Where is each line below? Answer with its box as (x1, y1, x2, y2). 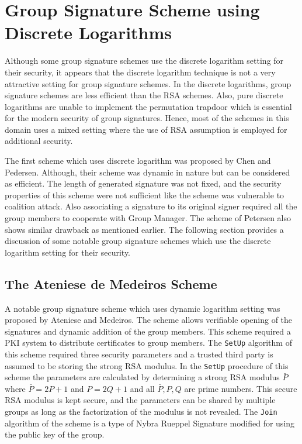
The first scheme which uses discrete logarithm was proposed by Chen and (5, 154, 271, 167)
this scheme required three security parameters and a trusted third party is (5, 348, 273, 360)
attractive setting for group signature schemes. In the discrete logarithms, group (5, 77, 291, 90)
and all (130, 382, 155, 394)
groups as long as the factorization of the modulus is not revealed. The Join (5, 405, 277, 418)
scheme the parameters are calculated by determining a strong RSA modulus (5, 371, 280, 383)
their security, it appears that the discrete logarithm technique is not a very (5, 66, 276, 78)
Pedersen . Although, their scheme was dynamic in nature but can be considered (5, 166, 290, 178)
